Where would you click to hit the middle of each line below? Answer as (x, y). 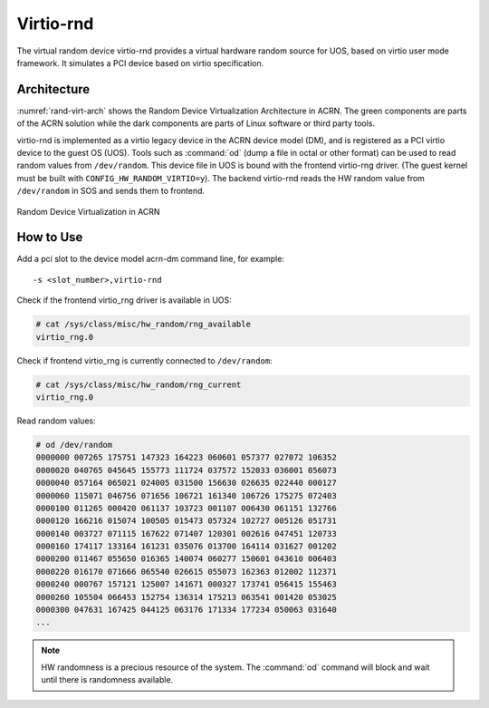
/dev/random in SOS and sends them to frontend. (111, 191)
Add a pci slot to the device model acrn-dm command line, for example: (151, 259)
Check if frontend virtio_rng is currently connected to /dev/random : (144, 360)
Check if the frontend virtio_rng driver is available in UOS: (125, 300)
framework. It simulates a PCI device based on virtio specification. (140, 63)
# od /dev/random (74, 445)
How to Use (50, 237)
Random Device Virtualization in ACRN (88, 211)
